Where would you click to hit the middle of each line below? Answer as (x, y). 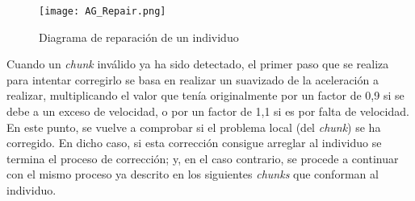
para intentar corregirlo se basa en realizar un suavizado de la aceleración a (193, 79)
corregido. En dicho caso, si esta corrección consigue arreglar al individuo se (194, 143)
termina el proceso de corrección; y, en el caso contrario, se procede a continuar (203, 158)
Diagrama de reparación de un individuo (139, 37)
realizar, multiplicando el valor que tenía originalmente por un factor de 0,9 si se (205, 95)
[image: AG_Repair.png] (103, 11)
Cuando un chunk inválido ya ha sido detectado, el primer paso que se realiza (198, 64)
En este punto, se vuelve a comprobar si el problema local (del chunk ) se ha (194, 127)
